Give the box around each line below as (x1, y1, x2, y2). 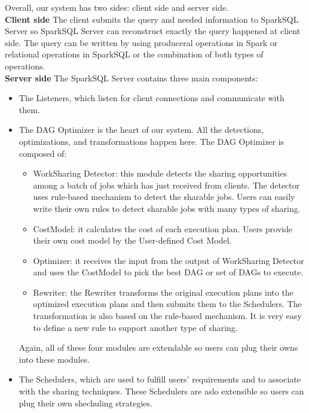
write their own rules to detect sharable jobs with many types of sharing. (33, 202, 301, 214)
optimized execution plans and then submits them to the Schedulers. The (33, 297, 302, 310)
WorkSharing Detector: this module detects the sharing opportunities (33, 167, 287, 180)
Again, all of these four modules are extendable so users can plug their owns (19, 341, 298, 354)
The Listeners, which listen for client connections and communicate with (19, 92, 284, 104)
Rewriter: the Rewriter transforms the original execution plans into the (33, 286, 293, 298)
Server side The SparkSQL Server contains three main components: (5, 71, 258, 84)
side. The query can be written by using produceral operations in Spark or (5, 36, 278, 48)
